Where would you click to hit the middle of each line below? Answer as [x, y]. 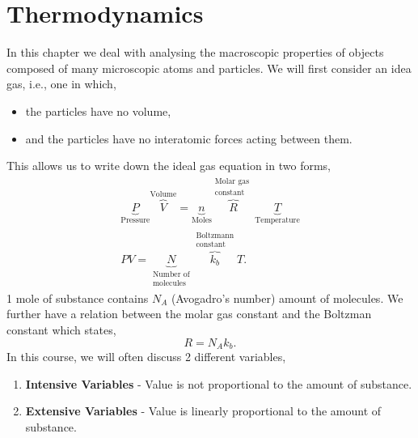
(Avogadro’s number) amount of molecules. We [287, 298]
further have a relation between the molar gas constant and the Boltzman [189, 314]
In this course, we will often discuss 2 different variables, [146, 357]
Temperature [277, 221]
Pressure [135, 221]
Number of [171, 274]
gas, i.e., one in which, [61, 84]
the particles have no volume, [98, 111]
